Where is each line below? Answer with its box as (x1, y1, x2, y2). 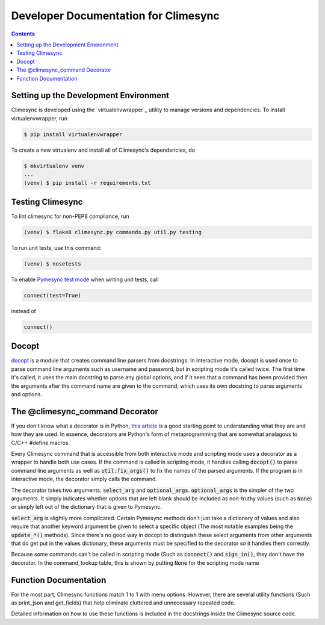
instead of (11, 307, 36, 314)
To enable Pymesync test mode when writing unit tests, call (11, 276, 159, 283)
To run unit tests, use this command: (11, 244, 102, 251)
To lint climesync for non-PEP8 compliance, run (11, 213, 129, 220)
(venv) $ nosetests (23, 260, 81, 267)
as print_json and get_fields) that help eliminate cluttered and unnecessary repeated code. (11, 599, 236, 606)
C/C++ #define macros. (11, 439, 70, 446)
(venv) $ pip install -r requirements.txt (23, 179, 151, 186)
